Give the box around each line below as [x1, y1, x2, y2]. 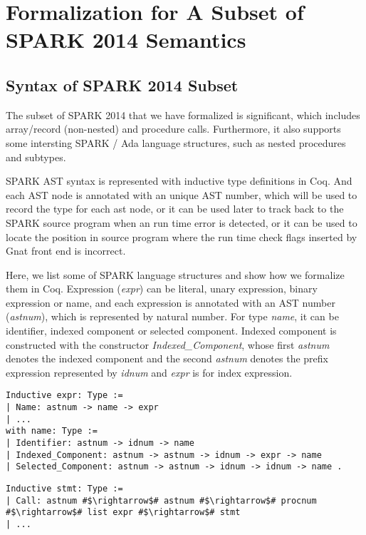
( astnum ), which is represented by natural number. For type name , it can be [6, 309, 339, 324]
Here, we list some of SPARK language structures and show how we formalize [6, 267, 345, 282]
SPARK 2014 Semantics [6, 25, 246, 54]
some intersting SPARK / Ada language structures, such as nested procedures [6, 135, 346, 150]
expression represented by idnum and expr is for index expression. [6, 365, 293, 379]
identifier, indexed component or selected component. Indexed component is [6, 323, 337, 338]
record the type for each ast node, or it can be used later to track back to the [6, 201, 344, 216]
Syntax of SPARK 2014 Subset [6, 73, 239, 96]
